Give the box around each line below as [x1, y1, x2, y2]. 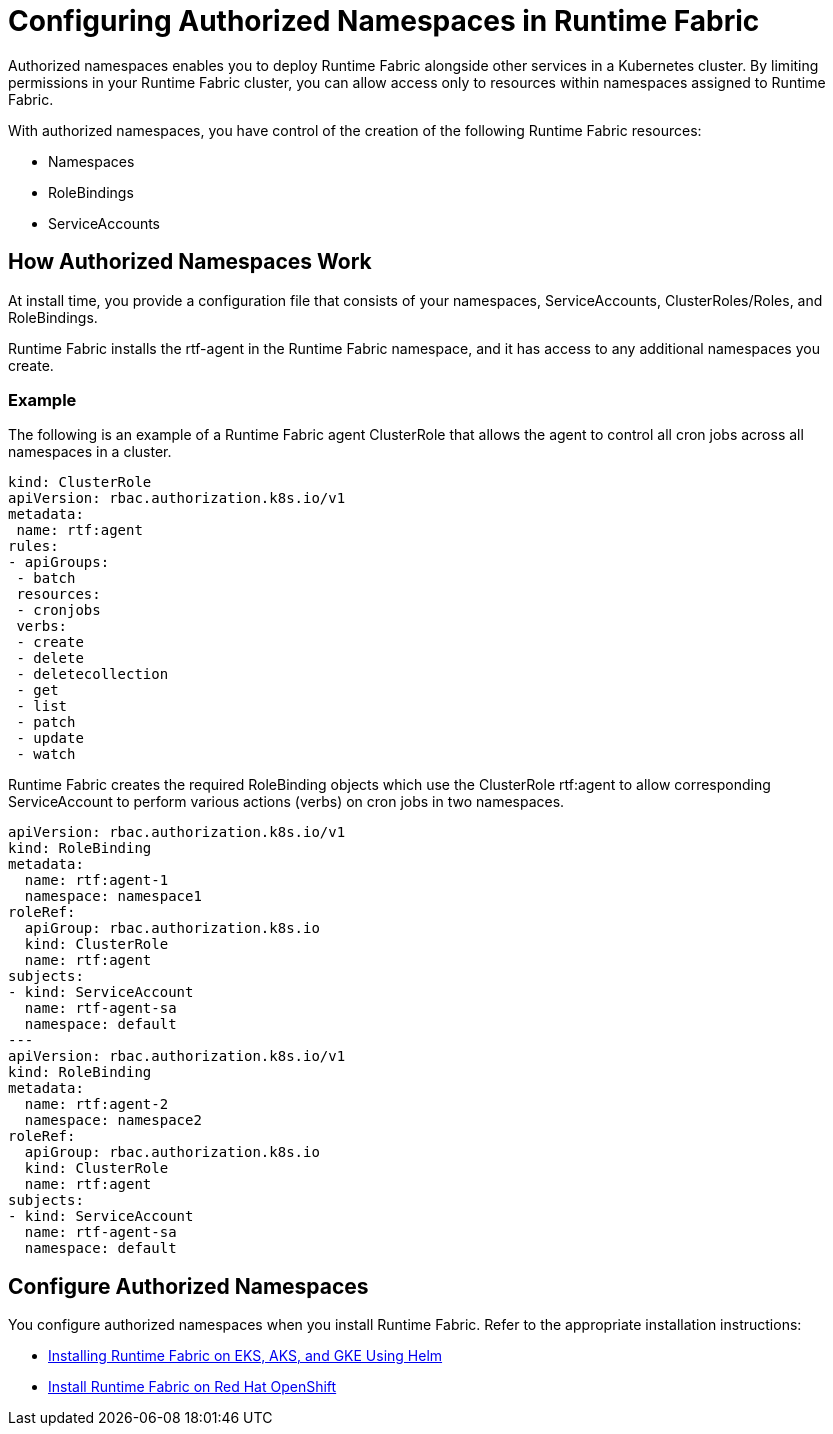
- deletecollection [16, 666, 169, 683]
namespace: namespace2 [24, 1112, 202, 1129]
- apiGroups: [8, 554, 110, 571]
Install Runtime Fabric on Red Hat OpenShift [48, 1378, 337, 1396]
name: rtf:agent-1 [24, 872, 169, 889]
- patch [16, 714, 76, 731]
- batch [16, 570, 76, 587]
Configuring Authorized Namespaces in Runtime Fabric [8, 4, 760, 38]
